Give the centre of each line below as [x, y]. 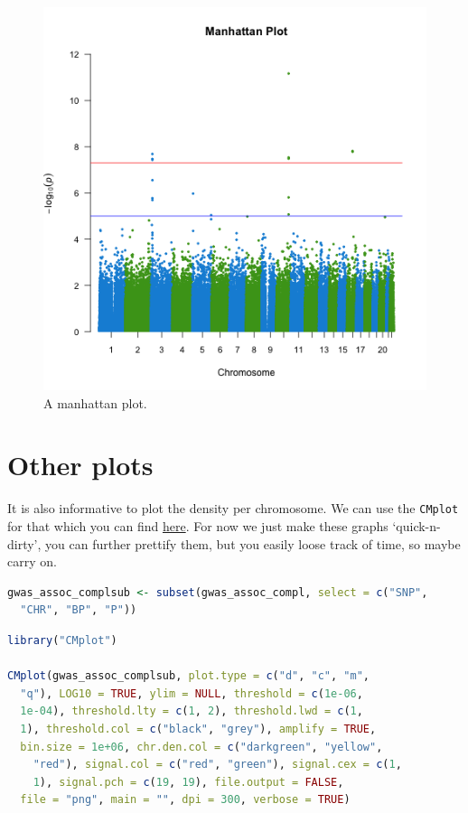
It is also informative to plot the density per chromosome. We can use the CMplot [233, 508]
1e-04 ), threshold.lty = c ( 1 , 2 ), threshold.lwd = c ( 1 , [192, 711]
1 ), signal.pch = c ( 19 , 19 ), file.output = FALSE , [188, 782]
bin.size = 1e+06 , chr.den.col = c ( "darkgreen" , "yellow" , [201, 747]
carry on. [32, 561]
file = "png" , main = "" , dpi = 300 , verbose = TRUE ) [185, 800]
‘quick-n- [417, 525]
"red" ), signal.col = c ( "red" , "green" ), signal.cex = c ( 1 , [217, 765]
